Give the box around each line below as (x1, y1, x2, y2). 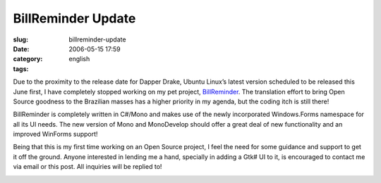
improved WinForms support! (13, 130, 98, 139)
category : (13, 55, 43, 63)
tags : (13, 64, 29, 73)
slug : (13, 35, 28, 44)
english (68, 55, 90, 63)
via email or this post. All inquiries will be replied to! (13, 163, 162, 171)
